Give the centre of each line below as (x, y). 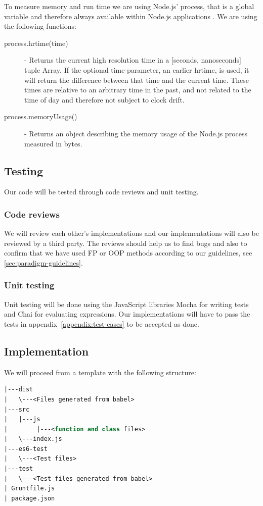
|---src (17, 409)
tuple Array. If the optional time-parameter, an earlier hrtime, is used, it (137, 69)
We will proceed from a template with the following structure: (100, 372)
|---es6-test (26, 449)
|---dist (19, 390)
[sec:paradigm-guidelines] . (43, 262)
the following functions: (40, 26)
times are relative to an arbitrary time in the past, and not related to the (138, 90)
